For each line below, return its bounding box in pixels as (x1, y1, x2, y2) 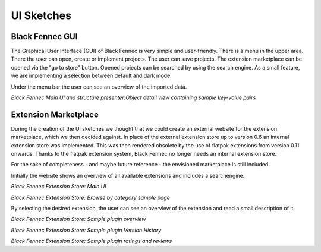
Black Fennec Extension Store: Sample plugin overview (11, 216, 146, 223)
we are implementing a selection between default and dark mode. (11, 72, 172, 80)
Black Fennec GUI (11, 31, 78, 42)
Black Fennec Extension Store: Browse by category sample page (11, 194, 171, 201)
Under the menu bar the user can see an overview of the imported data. (11, 83, 187, 90)
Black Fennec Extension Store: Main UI (11, 183, 106, 190)
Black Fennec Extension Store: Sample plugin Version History (11, 226, 162, 234)
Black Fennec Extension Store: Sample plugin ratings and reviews (11, 238, 172, 245)
